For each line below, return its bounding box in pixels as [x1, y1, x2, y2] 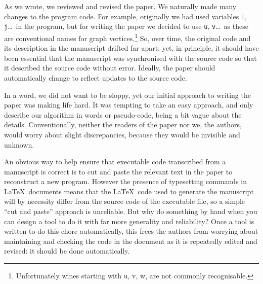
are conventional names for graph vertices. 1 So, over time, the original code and [4, 31, 251, 43]
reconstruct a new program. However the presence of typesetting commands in [4, 176, 247, 187]
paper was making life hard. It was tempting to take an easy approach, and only [4, 99, 253, 110]
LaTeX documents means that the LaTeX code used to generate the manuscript [4, 186, 254, 196]
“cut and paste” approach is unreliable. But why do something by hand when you [4, 206, 257, 217]
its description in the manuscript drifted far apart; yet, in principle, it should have [4, 43, 259, 53]
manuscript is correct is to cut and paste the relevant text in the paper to [4, 166, 233, 176]
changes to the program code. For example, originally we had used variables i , [4, 11, 247, 21]
